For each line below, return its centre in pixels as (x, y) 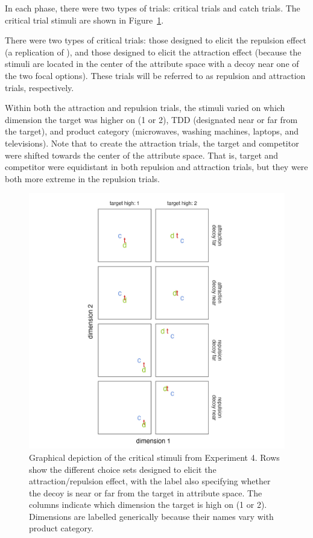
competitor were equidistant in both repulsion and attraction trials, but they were (156, 167)
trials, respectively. (40, 87)
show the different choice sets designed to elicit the (123, 469)
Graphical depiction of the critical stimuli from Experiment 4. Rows (154, 457)
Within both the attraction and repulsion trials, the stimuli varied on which (145, 108)
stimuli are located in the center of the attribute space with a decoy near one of (152, 64)
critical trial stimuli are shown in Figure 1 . (84, 20)
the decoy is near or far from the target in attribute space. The (146, 492)
